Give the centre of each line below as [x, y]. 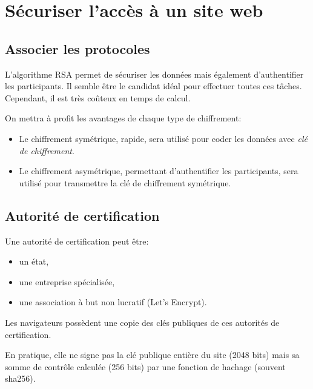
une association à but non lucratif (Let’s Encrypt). [113, 302]
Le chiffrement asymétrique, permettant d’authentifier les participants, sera [159, 171]
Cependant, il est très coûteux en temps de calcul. [98, 97]
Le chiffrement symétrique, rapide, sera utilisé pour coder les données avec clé [163, 138]
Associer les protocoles [77, 48]
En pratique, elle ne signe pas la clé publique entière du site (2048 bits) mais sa [152, 355]
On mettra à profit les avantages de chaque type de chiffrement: [123, 118]
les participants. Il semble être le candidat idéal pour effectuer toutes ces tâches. [153, 86]
